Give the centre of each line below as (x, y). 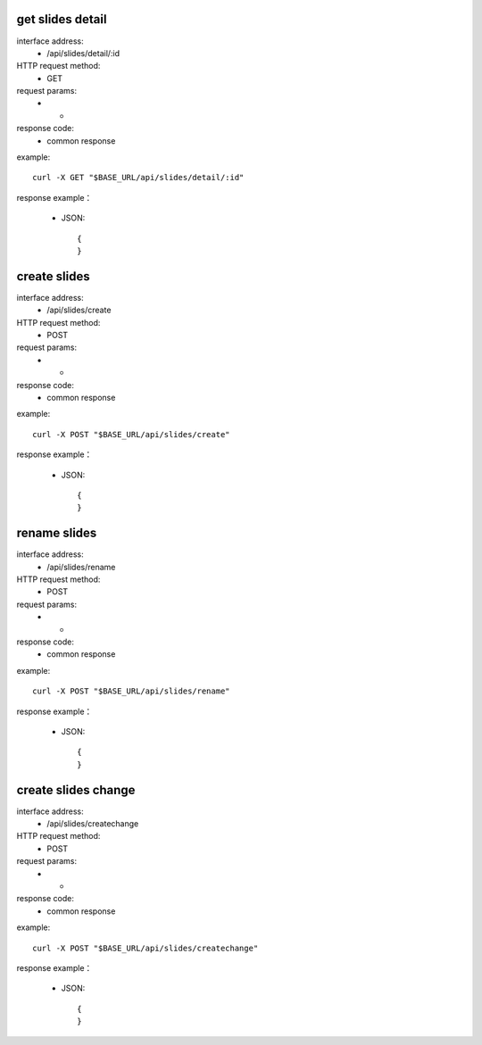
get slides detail (62, 19)
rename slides (57, 533)
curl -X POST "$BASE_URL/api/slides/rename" (132, 691)
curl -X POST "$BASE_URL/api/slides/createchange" (145, 948)
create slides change (76, 790)
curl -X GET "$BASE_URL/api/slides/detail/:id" (138, 178)
